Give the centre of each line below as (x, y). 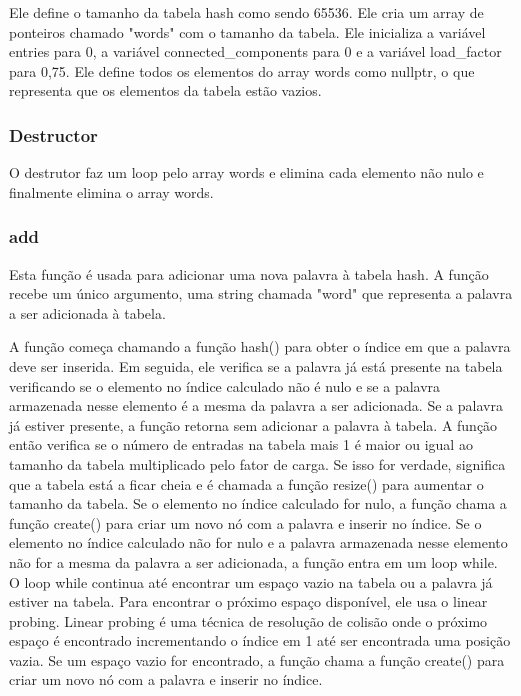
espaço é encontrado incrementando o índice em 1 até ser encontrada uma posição (260, 640)
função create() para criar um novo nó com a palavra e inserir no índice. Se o (245, 522)
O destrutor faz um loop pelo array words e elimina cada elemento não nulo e (246, 172)
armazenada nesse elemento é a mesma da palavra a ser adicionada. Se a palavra (256, 405)
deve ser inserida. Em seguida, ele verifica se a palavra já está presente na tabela (256, 365)
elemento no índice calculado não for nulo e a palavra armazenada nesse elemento (258, 542)
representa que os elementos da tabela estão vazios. (165, 90)
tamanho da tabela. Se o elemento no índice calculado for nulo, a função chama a (258, 503)
